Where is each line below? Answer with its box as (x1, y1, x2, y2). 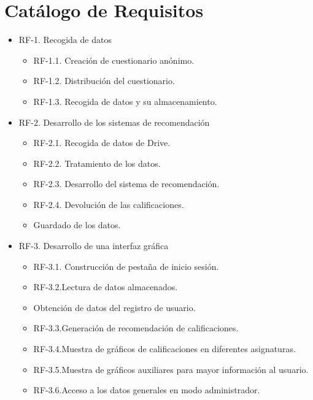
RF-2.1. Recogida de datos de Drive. (33, 136, 171, 149)
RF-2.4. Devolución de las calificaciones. (33, 198, 184, 210)
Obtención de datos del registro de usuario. (33, 301, 196, 313)
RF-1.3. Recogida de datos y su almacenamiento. (33, 94, 217, 107)
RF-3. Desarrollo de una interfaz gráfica (18, 239, 169, 252)
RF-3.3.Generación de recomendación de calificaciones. (33, 321, 239, 334)
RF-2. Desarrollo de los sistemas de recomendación (18, 115, 210, 128)
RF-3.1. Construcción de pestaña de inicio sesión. (33, 260, 219, 272)
